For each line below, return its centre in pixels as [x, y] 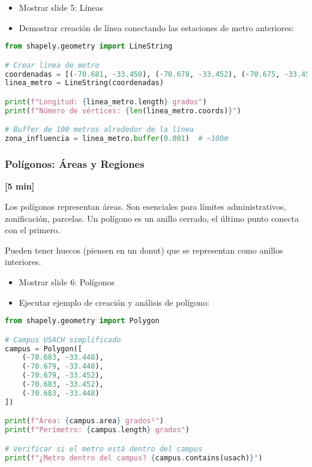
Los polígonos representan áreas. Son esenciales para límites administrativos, [145, 206]
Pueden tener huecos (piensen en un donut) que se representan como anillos [144, 250]
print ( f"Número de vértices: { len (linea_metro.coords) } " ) [123, 111]
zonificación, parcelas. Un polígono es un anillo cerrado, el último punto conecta [152, 218]
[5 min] [20, 186]
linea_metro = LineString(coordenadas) [84, 83]
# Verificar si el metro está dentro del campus [104, 449]
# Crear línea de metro [52, 65]
